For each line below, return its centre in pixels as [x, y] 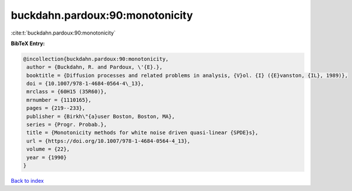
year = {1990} [47, 157]
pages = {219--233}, [56, 108]
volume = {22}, [48, 149]
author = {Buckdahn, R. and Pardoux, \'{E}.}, [94, 67]
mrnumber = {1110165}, [59, 100]
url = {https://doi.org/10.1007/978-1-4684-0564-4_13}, [109, 141]
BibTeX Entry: [28, 43]
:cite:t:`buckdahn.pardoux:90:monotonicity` [63, 33]
